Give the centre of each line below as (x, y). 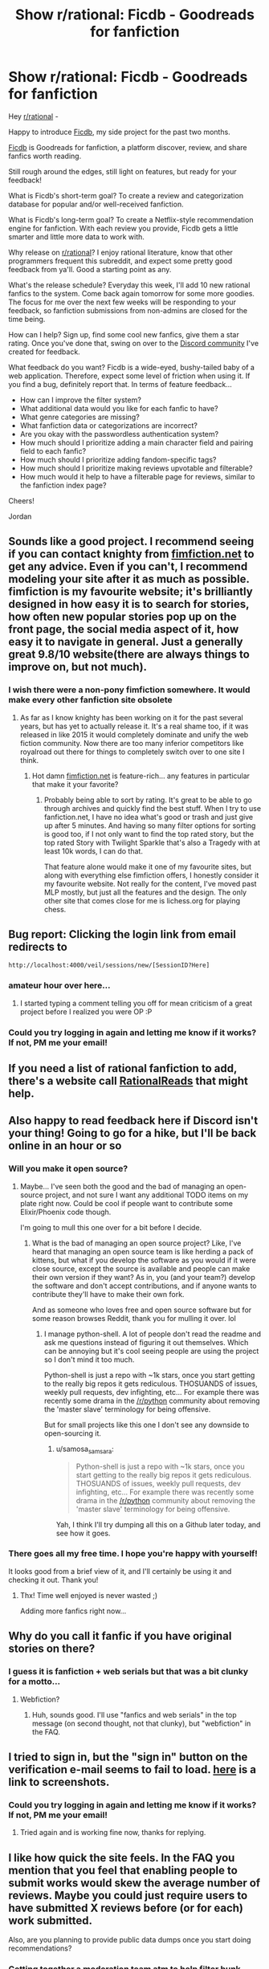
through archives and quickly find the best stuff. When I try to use (153, 808)
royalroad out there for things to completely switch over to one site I (132, 752)
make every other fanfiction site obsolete (90, 700)
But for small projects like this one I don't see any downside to (147, 1425)
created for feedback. (44, 352)
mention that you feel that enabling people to (123, 1870)
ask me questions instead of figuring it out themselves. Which (146, 1342)
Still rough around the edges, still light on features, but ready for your (122, 171)
